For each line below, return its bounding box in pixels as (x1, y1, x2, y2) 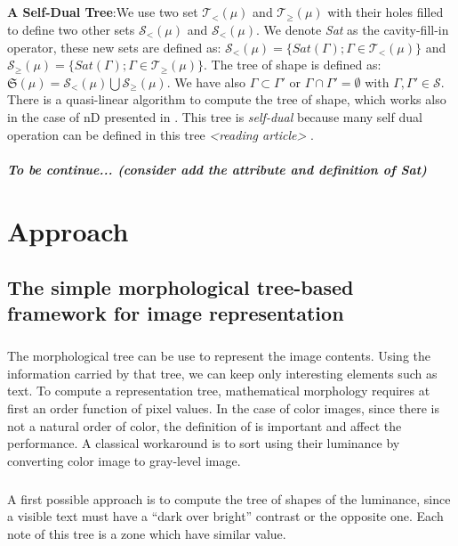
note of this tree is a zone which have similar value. (7, 524, 286, 542)
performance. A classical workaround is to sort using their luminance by (7, 434, 400, 452)
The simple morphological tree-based (7, 273, 354, 301)
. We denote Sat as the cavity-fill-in (256, 20, 449, 38)
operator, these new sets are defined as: (7, 37, 221, 56)
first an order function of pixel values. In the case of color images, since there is (7, 399, 439, 418)
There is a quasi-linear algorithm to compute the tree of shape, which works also (7, 90, 446, 109)
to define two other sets (7, 20, 135, 38)
